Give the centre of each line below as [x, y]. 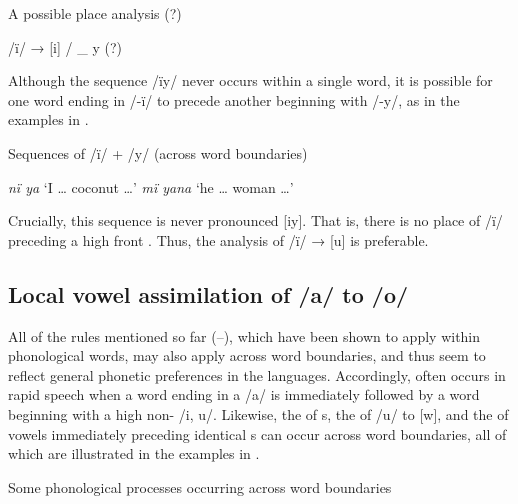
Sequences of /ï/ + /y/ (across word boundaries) [158, 152]
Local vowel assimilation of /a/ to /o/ [208, 293]
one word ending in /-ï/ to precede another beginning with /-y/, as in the [234, 99]
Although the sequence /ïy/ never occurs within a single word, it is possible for [250, 80]
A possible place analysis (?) [95, 13]
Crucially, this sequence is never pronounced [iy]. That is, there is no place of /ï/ [255, 220]
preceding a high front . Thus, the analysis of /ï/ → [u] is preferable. [218, 239]
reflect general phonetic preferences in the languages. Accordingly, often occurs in [257, 374]
